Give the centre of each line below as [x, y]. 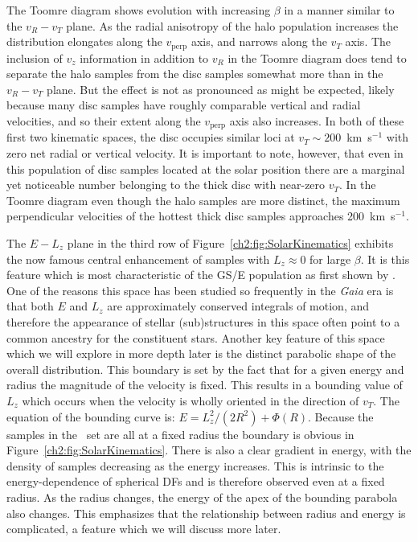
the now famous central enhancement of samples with [138, 259]
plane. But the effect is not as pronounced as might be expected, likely [221, 89]
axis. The [368, 41]
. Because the [341, 416]
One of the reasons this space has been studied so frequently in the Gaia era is [200, 290]
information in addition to [144, 57]
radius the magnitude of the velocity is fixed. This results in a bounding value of [205, 385]
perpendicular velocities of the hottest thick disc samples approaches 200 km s [201, 216]
